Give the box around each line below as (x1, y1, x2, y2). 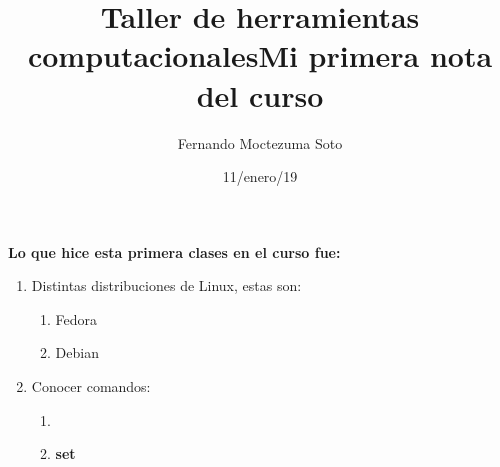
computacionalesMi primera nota (27, 35, 493, 76)
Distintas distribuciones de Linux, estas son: (31, 275, 302, 296)
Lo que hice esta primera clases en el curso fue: (8, 241, 341, 262)
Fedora (55, 308, 98, 329)
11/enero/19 (222, 166, 298, 187)
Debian (55, 342, 99, 363)
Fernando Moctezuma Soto (177, 132, 343, 153)
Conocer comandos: (31, 376, 151, 397)
